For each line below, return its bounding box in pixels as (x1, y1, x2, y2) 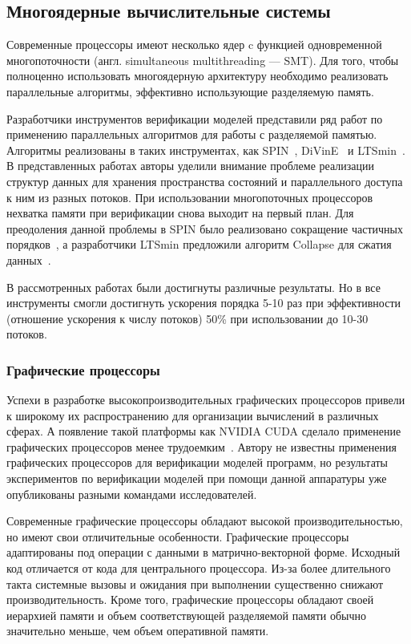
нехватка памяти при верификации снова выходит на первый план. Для (6, 205, 354, 221)
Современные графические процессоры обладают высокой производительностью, (6, 512, 403, 529)
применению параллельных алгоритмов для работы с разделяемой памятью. (6, 126, 377, 143)
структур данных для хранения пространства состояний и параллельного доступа (6, 172, 403, 189)
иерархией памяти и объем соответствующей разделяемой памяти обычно (6, 606, 367, 623)
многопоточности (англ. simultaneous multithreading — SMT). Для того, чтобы (6, 51, 399, 68)
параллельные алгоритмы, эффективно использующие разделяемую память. (6, 83, 374, 99)
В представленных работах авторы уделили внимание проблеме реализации (6, 157, 374, 174)
